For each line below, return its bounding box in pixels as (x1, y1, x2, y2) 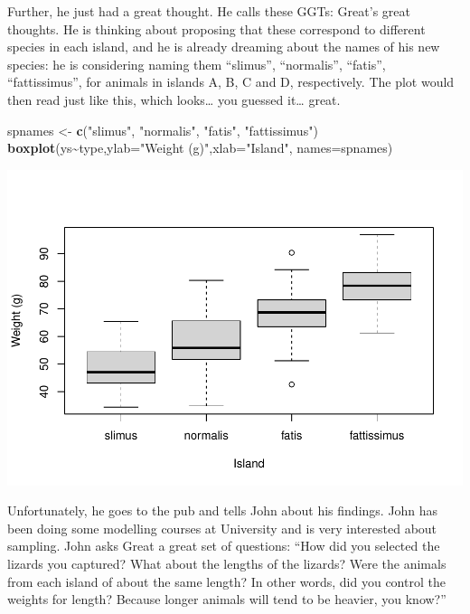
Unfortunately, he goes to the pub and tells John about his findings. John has (7, 501, 438, 520)
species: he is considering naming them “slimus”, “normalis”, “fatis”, (7, 54, 386, 73)
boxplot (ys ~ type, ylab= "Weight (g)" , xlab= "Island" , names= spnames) (7, 138, 393, 157)
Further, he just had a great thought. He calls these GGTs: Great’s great (7, 2, 410, 20)
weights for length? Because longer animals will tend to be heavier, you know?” (7, 590, 446, 609)
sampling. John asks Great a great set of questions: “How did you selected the (7, 536, 440, 555)
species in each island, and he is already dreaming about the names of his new (7, 37, 440, 56)
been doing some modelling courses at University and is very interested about (7, 518, 437, 537)
